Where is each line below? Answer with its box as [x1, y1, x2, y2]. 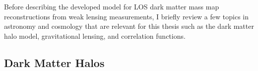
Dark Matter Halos [4, 55, 105, 70]
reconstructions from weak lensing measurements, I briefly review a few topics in [4, 11, 249, 21]
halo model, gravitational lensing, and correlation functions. [4, 30, 186, 41]
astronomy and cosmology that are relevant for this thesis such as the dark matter [4, 21, 254, 31]
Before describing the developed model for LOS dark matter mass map [4, 1, 219, 11]
